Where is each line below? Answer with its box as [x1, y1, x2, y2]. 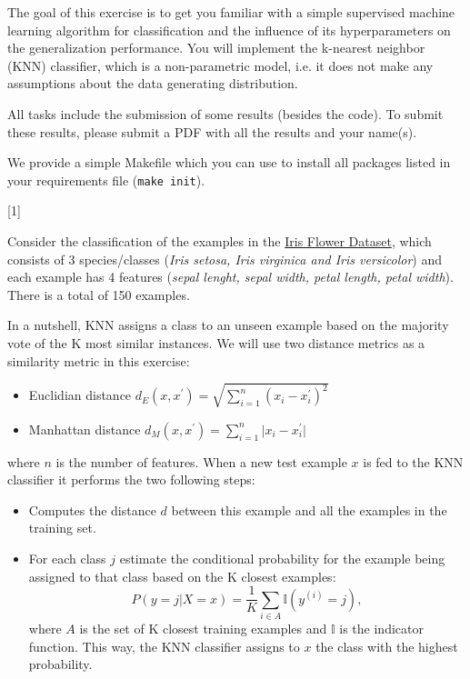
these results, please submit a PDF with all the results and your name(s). [7, 122, 417, 141]
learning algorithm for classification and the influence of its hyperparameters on [7, 20, 451, 39]
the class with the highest [315, 636, 458, 655]
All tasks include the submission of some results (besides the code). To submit [7, 104, 444, 123]
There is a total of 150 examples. [7, 285, 190, 304]
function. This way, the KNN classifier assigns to [28, 636, 300, 655]
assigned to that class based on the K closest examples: [28, 566, 336, 585]
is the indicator [339, 619, 424, 638]
